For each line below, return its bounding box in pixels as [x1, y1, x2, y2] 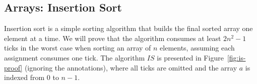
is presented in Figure [157, 52, 224, 62]
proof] [4, 62, 23, 72]
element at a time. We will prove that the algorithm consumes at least [4, 32, 221, 43]
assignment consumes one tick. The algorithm [4, 52, 145, 62]
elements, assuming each [160, 42, 235, 53]
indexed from [4, 72, 45, 82]
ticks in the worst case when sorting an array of [4, 42, 151, 53]
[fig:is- [227, 52, 246, 62]
